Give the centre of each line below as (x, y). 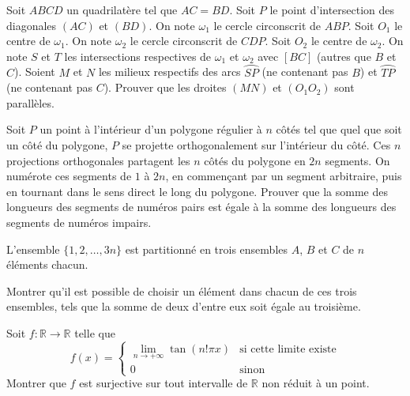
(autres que (344, 56)
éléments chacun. (47, 264)
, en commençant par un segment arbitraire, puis (284, 176)
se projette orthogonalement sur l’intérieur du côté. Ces (256, 144)
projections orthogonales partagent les (98, 160)
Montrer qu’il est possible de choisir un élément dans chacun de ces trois (182, 290)
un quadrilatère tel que (122, 9)
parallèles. (30, 102)
